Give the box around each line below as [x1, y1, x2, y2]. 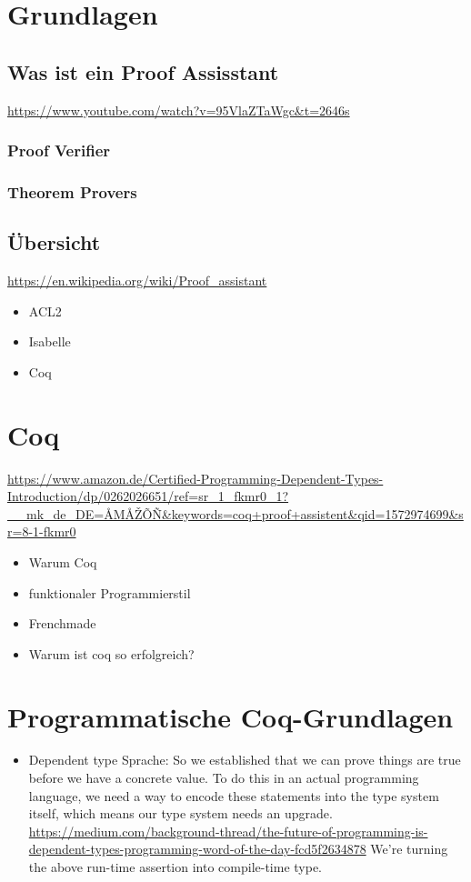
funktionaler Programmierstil [28, 583, 191, 602]
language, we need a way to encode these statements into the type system [28, 786, 439, 805]
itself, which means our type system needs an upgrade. [28, 804, 333, 823]
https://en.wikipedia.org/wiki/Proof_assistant [7, 271, 267, 290]
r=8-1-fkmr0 [7, 522, 76, 541]
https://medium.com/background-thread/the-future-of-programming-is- [28, 821, 428, 840]
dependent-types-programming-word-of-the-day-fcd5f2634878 [28, 839, 366, 858]
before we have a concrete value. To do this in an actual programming [28, 768, 419, 787]
